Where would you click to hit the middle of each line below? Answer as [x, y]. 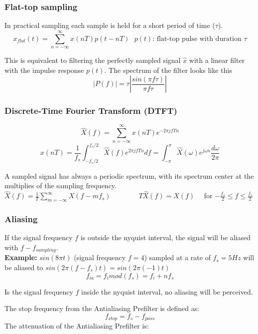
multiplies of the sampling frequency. [61, 185]
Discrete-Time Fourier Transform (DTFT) [91, 111]
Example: [21, 257]
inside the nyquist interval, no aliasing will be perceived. [167, 291]
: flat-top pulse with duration [197, 39]
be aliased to [24, 267]
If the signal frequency [39, 237]
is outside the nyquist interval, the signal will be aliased [165, 237]
